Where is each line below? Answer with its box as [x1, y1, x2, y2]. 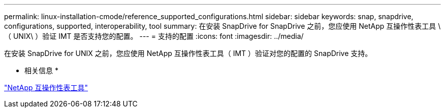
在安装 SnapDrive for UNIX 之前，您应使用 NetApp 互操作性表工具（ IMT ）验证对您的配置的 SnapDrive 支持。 [4, 49, 372, 58]
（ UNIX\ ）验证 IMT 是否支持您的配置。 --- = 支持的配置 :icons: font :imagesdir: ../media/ [4, 32, 304, 40]
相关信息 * [24, 66, 58, 75]
